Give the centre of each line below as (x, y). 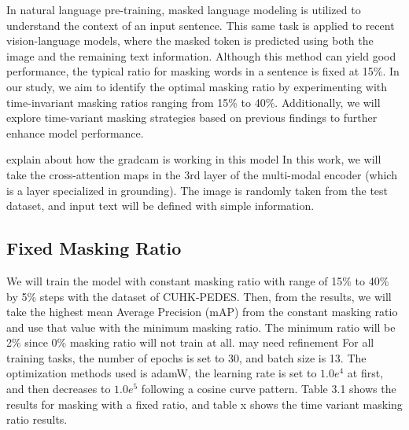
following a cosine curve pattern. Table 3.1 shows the (269, 389)
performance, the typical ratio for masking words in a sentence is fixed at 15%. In (203, 71)
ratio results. (37, 419)
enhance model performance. (75, 132)
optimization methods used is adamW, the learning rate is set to (162, 373)
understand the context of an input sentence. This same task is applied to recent (201, 25)
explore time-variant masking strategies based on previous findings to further (192, 118)
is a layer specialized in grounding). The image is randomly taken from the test (197, 190)
